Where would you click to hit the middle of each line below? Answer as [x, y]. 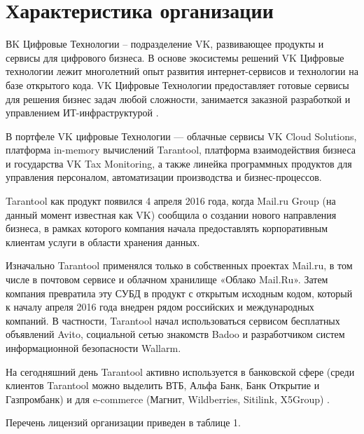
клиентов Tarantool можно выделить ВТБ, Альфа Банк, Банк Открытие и [163, 385]
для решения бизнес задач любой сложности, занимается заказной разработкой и [178, 99]
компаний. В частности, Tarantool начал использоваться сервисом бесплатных [173, 320]
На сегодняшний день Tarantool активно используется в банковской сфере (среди [180, 371]
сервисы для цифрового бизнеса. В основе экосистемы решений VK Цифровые [175, 57]
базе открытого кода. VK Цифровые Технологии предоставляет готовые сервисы [177, 84]
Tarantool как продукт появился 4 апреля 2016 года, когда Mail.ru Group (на [171, 201]
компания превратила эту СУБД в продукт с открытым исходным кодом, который [179, 293]
